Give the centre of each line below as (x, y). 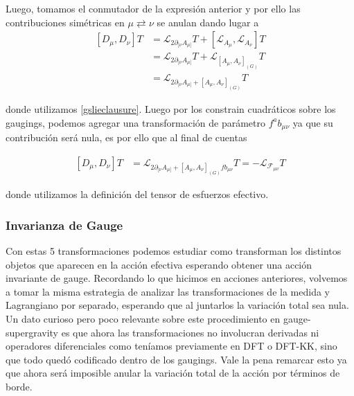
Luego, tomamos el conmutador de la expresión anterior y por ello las (153, 8)
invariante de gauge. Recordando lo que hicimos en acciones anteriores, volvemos (177, 278)
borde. (19, 386)
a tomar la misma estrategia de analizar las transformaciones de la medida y (168, 291)
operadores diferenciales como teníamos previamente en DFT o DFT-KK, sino (171, 346)
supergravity (32, 332)
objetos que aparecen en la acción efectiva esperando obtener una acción (159, 264)
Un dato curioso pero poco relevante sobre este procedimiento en (143, 318)
